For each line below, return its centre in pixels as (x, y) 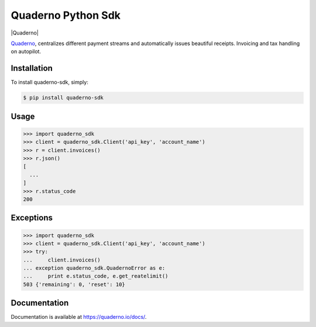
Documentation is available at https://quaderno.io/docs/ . (79, 317)
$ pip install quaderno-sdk (63, 98)
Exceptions (32, 218)
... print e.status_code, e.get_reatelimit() (96, 276)
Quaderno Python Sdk (66, 15)
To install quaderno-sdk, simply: (50, 82)
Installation (32, 68)
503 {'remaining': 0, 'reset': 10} (74, 284)
